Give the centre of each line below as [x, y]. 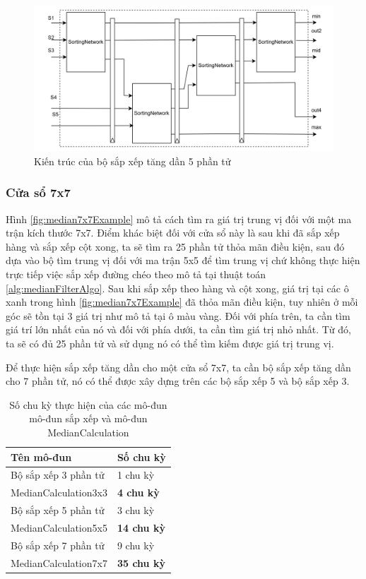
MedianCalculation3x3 [59, 493]
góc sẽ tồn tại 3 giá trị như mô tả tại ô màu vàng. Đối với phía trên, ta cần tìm [178, 315]
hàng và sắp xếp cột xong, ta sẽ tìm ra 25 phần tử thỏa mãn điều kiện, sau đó [175, 246]
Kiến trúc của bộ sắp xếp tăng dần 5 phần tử [132, 161]
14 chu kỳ [141, 527]
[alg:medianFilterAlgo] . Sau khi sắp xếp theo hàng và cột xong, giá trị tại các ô [177, 288]
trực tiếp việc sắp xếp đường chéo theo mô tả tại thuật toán [136, 274]
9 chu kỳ [136, 545]
